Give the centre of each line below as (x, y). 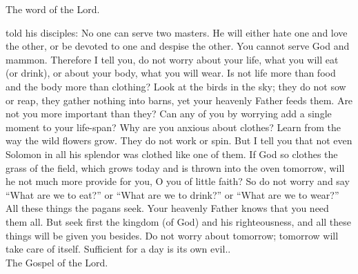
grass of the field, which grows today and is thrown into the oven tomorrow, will (175, 167)
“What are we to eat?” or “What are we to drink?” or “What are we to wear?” (172, 194)
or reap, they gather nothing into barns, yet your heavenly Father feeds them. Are (179, 100)
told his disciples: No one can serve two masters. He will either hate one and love (177, 32)
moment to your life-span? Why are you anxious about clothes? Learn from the (173, 127)
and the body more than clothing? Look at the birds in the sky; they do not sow (176, 86)
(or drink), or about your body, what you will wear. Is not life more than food (171, 73)
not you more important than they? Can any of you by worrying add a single (169, 114)
